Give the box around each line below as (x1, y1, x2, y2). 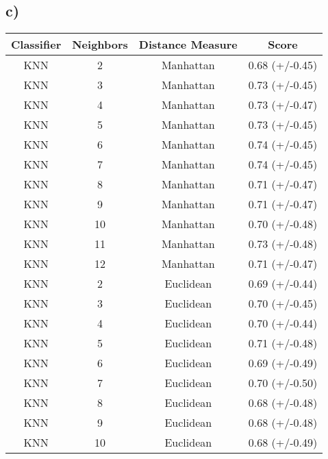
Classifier (11, 36, 62, 53)
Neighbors (72, 36, 128, 53)
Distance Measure (138, 36, 238, 53)
